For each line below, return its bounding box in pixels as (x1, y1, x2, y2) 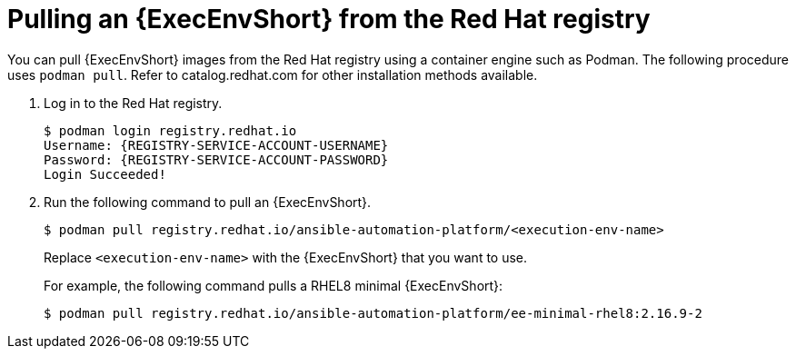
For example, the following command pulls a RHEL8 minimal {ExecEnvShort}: (44, 277, 503, 293)
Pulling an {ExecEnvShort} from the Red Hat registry (7, 4, 651, 35)
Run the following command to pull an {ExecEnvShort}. (44, 193, 372, 210)
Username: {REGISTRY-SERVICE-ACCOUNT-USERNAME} (44, 137, 389, 153)
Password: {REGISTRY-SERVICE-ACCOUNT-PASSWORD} (44, 152, 389, 167)
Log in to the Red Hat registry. (44, 94, 223, 111)
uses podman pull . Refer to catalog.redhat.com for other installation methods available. (7, 66, 538, 83)
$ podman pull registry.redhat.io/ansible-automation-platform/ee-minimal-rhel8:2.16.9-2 (44, 305, 702, 321)
